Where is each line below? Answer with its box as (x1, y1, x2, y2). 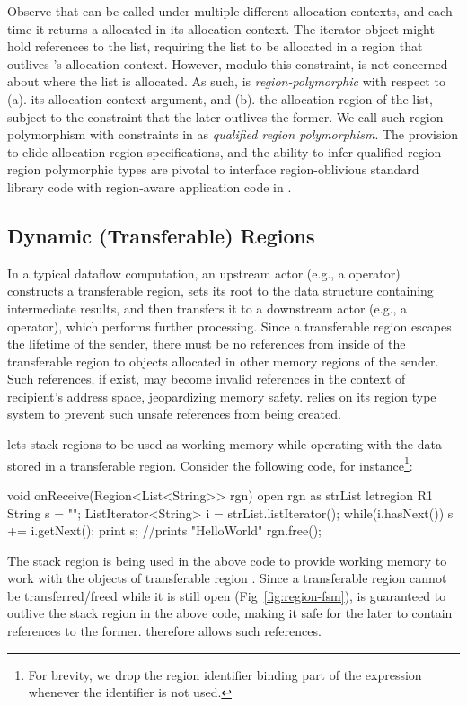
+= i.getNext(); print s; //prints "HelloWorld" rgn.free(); (7, 521, 322, 540)
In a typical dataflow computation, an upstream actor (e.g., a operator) (7, 263, 401, 282)
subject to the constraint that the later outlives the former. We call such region (7, 107, 444, 126)
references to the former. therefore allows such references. (7, 622, 322, 640)
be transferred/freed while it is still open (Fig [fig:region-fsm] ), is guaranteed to (7, 586, 446, 605)
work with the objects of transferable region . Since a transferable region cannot (7, 569, 447, 587)
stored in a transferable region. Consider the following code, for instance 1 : (7, 453, 413, 474)
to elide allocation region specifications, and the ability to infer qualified (7, 142, 404, 161)
